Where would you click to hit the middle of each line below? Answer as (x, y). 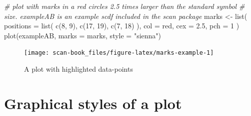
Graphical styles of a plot (93, 103)
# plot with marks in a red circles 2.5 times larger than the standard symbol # (124, 6)
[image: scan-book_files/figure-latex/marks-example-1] (119, 53)
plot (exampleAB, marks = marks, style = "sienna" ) (83, 35)
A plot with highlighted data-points (78, 69)
